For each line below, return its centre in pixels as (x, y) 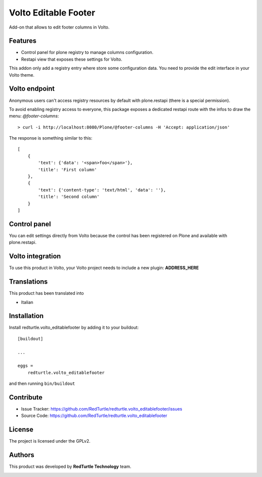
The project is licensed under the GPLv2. (50, 441)
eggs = (25, 366)
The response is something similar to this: (51, 138)
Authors (22, 455)
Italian (27, 302)
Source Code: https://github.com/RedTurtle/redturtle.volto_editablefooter (94, 416)
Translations (28, 282)
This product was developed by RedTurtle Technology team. (70, 467)
